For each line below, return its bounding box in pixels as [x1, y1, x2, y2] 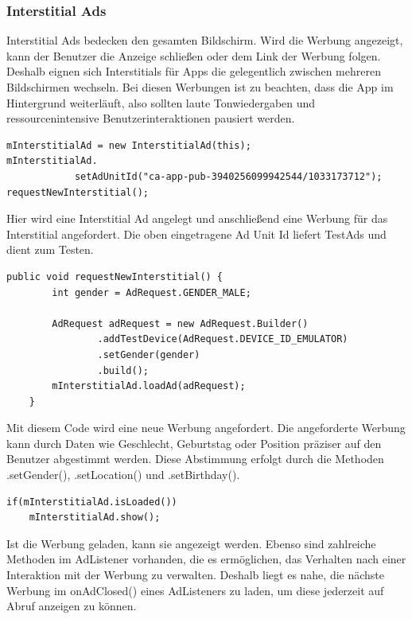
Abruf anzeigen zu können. [6, 598, 137, 614]
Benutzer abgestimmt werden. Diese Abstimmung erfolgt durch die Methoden [6, 450, 384, 467]
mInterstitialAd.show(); [29, 512, 161, 524]
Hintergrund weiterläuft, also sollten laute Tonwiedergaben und [6, 94, 316, 111]
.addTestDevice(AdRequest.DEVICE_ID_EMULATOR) [97, 333, 348, 345]
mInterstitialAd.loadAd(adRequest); [52, 380, 246, 392]
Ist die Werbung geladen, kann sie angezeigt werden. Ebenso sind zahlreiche [6, 535, 376, 551]
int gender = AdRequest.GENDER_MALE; [52, 286, 251, 298]
